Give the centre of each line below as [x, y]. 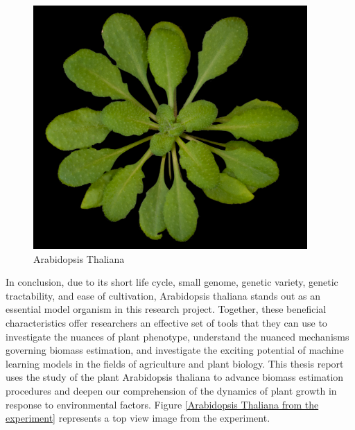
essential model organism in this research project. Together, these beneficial [166, 309]
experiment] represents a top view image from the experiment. [138, 418]
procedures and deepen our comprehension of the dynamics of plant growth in [171, 390]
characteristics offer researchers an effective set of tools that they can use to [166, 322]
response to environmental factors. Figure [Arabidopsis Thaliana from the [162, 404]
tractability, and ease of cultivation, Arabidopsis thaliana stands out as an [163, 295]
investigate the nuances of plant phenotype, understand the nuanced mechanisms [177, 336]
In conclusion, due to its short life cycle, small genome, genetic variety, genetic [172, 282]
